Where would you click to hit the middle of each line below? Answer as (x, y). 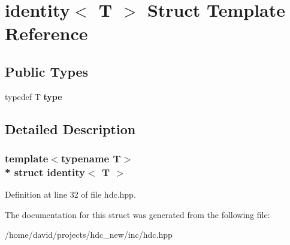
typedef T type (34, 96)
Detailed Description (70, 128)
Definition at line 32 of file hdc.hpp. (70, 194)
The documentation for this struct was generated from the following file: (138, 214)
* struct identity (45, 172)
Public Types (47, 71)
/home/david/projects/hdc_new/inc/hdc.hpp (89, 235)
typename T (91, 158)
